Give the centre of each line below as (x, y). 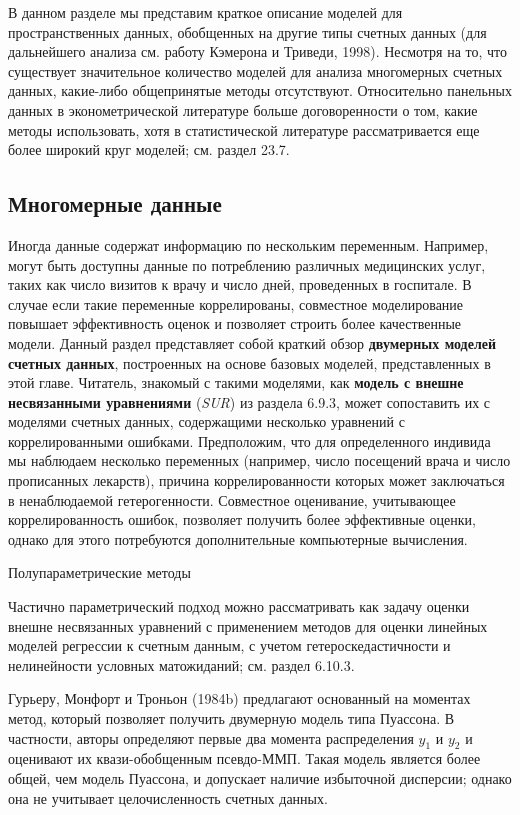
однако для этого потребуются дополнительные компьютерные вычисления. (238, 538)
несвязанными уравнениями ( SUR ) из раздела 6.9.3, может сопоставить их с (249, 401)
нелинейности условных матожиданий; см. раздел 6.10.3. (181, 664)
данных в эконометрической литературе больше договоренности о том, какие (243, 109)
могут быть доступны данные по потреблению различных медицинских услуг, (247, 264)
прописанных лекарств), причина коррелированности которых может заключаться (256, 480)
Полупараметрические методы (99, 572)
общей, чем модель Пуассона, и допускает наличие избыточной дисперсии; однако (260, 778)
